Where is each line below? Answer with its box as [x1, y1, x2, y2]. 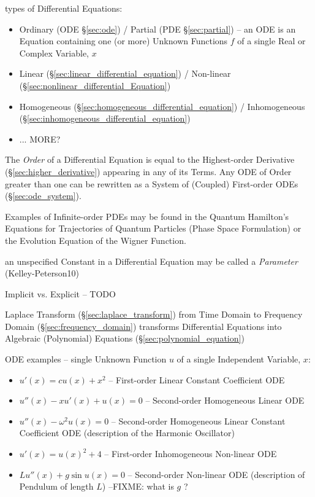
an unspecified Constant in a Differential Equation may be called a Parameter [5, 254, 298, 267]
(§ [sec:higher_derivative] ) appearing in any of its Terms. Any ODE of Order [5, 165, 292, 178]
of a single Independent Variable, [176, 353, 301, 366]
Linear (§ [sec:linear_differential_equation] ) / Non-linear [19, 67, 231, 80]
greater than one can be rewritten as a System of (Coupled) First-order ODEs [5, 177, 298, 190]
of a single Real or [237, 34, 306, 47]
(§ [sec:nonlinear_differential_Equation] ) [19, 79, 171, 92]
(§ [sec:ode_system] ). [5, 189, 82, 202]
